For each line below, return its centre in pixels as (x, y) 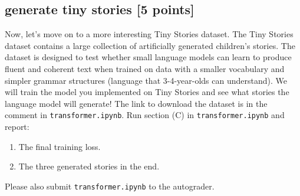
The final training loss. (60, 146)
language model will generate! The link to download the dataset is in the (136, 103)
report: (17, 127)
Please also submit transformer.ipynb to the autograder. (110, 186)
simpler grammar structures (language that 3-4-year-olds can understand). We (146, 80)
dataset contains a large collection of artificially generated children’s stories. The (150, 45)
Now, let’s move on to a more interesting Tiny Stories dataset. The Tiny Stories (149, 34)
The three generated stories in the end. (89, 166)
